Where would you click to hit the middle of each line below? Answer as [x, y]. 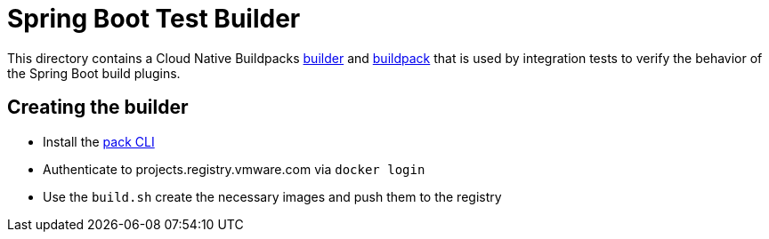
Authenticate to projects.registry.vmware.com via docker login [234, 169]
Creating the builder [98, 108]
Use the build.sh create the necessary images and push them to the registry [272, 196]
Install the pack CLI [99, 141]
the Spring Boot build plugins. [94, 73]
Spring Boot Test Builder [154, 19]
